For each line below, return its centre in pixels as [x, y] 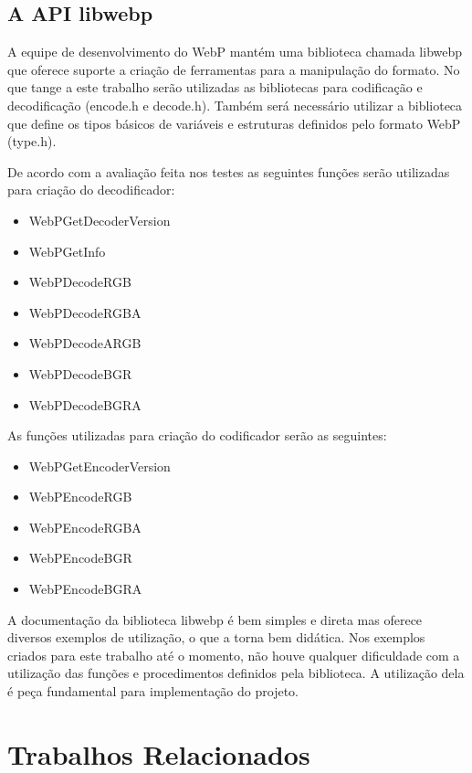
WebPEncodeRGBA [85, 527]
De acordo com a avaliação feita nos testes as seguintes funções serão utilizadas [229, 171]
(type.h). [32, 141]
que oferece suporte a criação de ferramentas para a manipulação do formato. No [234, 69]
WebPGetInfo [67, 251]
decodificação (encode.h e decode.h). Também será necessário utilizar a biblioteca [235, 105]
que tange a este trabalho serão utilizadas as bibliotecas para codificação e [215, 87]
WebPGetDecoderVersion [100, 220]
